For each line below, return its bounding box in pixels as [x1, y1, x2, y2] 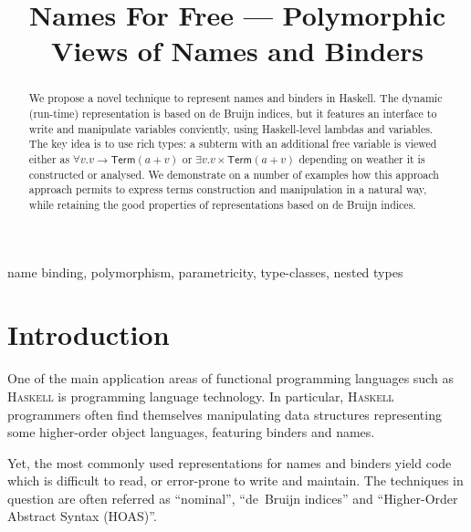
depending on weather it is [298, 151, 425, 166]
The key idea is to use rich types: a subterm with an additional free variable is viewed [28, 136, 437, 151]
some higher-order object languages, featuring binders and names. [7, 422, 375, 442]
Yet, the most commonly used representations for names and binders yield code [7, 453, 452, 472]
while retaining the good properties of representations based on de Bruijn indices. [28, 196, 416, 212]
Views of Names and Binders [51, 32, 424, 69]
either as [28, 151, 70, 166]
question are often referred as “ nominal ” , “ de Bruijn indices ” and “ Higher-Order [7, 488, 458, 507]
